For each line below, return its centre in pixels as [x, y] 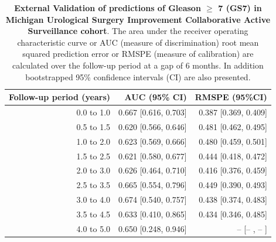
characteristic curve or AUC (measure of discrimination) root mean [138, 42]
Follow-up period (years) [60, 97]
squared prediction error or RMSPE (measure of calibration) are [138, 54]
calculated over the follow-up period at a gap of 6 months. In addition [138, 65]
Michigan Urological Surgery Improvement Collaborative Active [138, 19]
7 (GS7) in [240, 8]
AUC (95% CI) [156, 97]
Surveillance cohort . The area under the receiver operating [138, 31]
